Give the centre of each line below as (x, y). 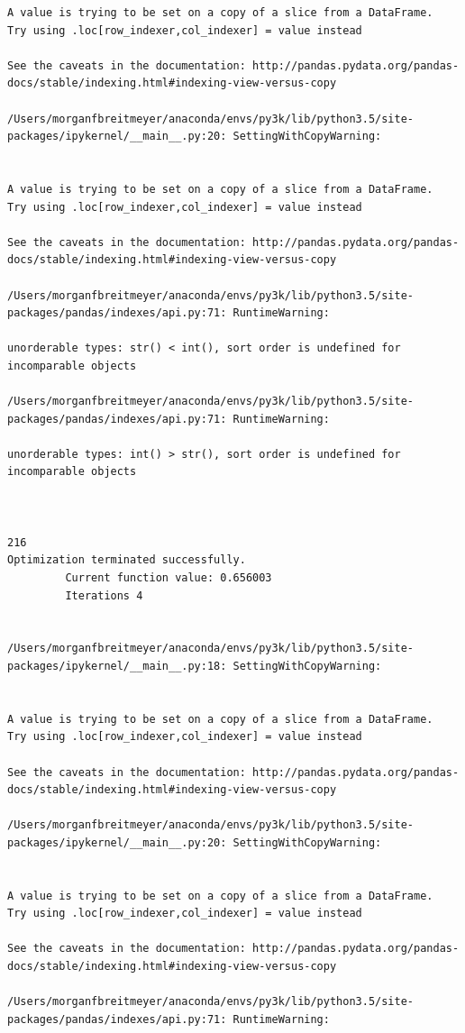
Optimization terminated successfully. (127, 560)
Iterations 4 (104, 595)
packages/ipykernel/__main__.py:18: (117, 666)
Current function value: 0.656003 (169, 578)
